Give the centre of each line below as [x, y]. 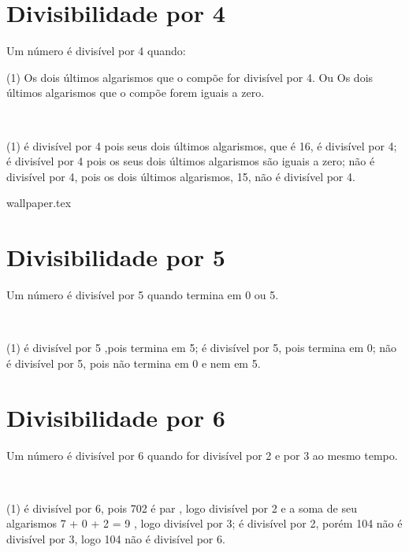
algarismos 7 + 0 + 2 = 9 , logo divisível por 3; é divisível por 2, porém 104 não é [204, 523]
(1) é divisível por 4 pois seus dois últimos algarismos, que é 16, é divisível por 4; [202, 145]
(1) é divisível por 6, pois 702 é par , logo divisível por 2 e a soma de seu [182, 508]
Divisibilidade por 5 [116, 257]
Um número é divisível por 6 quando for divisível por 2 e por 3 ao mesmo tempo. [202, 455]
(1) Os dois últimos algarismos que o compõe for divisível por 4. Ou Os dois [190, 77]
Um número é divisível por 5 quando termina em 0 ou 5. [143, 295]
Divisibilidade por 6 [116, 417]
